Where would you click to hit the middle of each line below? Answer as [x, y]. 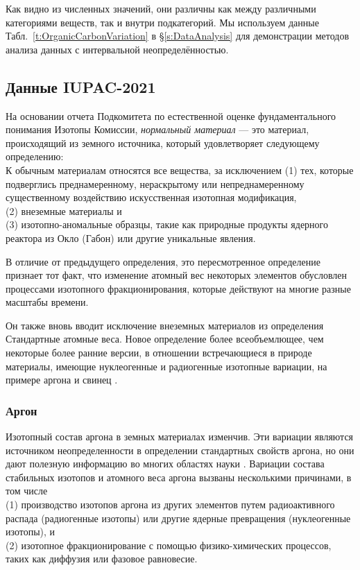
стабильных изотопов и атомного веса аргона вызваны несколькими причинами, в [179, 477]
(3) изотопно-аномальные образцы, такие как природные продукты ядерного [167, 224]
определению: [35, 156]
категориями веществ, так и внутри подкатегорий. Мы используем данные [162, 22]
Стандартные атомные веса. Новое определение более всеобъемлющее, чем [165, 339]
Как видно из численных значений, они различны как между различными [161, 8]
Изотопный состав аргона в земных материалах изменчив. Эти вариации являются [180, 437]
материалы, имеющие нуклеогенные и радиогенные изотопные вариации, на [166, 366]
